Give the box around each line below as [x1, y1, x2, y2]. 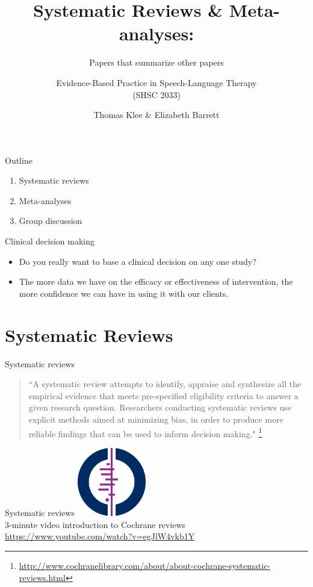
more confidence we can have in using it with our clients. [19, 287, 229, 299]
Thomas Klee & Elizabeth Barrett [93, 108, 220, 121]
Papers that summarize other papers [89, 56, 224, 69]
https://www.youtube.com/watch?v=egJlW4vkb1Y [5, 530, 195, 542]
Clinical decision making [5, 235, 95, 247]
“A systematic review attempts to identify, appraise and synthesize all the [28, 377, 302, 390]
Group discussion [19, 214, 82, 227]
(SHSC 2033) [132, 88, 181, 101]
